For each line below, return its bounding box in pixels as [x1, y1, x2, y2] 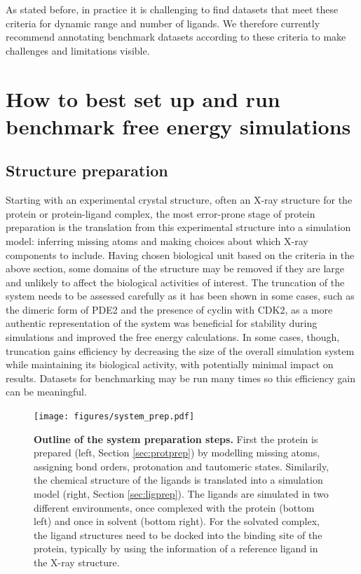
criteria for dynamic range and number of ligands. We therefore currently [6, 15, 320, 30]
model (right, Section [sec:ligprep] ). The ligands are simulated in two [34, 486, 329, 501]
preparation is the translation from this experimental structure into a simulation [6, 220, 351, 234]
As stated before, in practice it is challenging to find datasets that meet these [6, 2, 339, 16]
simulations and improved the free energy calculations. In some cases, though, [6, 330, 340, 344]
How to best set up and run [6, 84, 280, 113]
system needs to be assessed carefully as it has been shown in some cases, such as [6, 288, 355, 303]
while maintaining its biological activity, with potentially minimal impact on [6, 357, 334, 372]
